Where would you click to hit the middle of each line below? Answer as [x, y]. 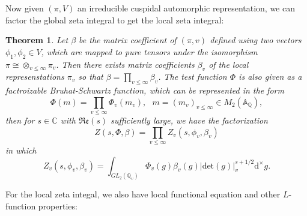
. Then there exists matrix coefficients [125, 64]
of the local [229, 64]
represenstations [35, 76]
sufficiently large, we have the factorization [189, 120]
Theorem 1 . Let [37, 40]
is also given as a [270, 76]
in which [21, 150]
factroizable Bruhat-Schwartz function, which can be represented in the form [145, 90]
